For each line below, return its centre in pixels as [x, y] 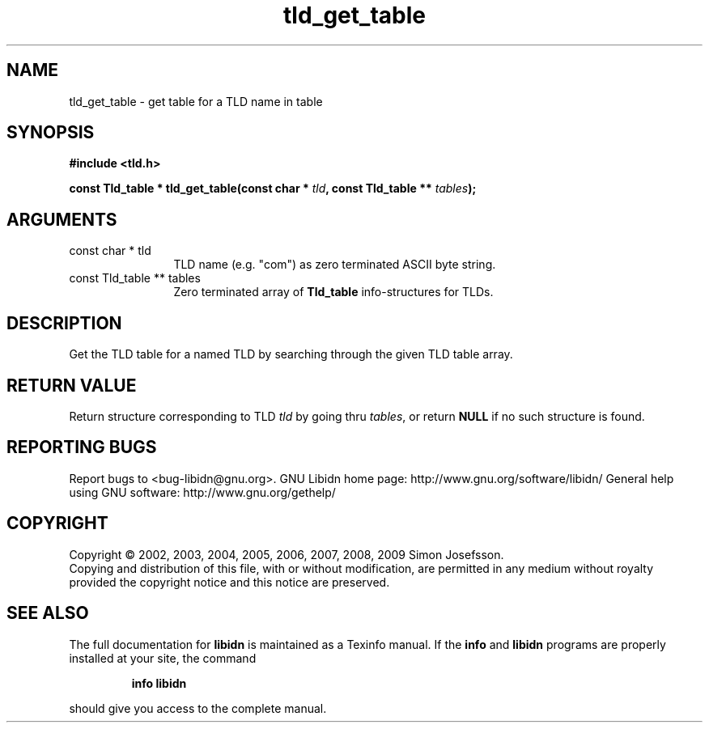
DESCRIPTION [64, 323]
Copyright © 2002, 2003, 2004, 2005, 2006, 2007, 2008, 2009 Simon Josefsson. [287, 554]
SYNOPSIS [51, 133]
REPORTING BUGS [82, 447]
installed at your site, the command [163, 658]
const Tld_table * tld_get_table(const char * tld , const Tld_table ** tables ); [273, 189]
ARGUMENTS [62, 219]
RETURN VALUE [72, 385]
